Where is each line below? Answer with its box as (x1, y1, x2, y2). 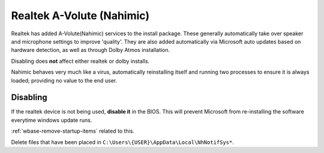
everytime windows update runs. (11, 117, 92, 124)
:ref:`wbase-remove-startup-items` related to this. (11, 127, 135, 134)
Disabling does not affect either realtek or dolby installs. (11, 57, 150, 65)
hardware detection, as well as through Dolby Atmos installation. (11, 47, 170, 54)
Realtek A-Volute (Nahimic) (11, 9, 150, 22)
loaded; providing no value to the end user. (11, 76, 117, 84)
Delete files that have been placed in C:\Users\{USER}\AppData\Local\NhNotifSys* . (11, 138, 234, 146)
